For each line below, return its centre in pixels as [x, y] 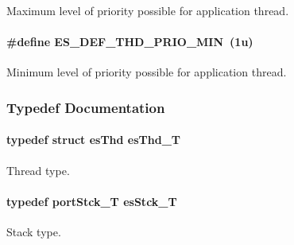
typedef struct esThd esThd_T [94, 140]
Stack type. [34, 232]
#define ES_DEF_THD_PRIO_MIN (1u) [130, 42]
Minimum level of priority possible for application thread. [147, 72]
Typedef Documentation [86, 107]
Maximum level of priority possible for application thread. [148, 10]
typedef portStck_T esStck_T [92, 201]
